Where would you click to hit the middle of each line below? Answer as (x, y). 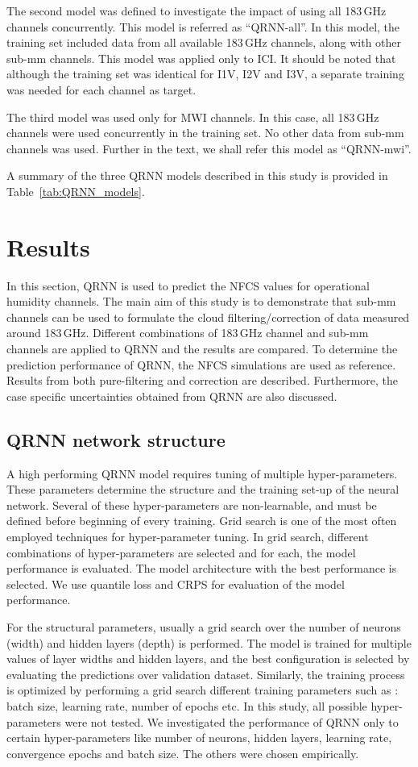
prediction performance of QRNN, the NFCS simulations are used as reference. (201, 364)
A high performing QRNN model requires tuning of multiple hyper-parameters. (202, 473)
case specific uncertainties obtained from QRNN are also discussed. (172, 396)
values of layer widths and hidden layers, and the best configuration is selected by (208, 659)
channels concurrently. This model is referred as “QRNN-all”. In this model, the (203, 26)
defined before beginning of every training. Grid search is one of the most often (202, 521)
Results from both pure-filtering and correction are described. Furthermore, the (202, 380)
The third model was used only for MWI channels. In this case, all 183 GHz (193, 117)
